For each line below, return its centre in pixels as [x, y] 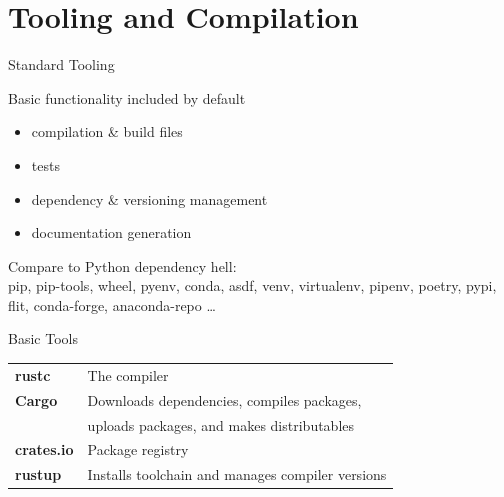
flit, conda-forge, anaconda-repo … [112, 304]
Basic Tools [43, 338]
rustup [38, 474]
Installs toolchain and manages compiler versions [237, 474]
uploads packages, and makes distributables [221, 424]
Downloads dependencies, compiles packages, [224, 399]
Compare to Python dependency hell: [122, 265]
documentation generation [111, 232]
